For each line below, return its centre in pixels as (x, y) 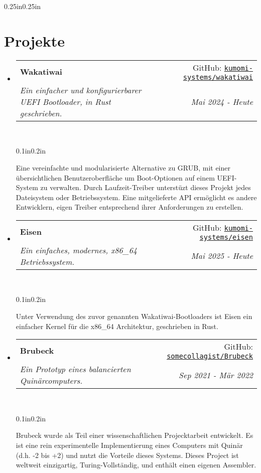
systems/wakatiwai (218, 77)
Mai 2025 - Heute (222, 256)
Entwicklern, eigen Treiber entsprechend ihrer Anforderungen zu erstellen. (129, 207)
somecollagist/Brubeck (210, 356)
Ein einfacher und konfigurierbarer (81, 90)
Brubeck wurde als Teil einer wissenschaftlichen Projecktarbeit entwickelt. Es (135, 435)
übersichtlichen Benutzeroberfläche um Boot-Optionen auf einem (115, 177)
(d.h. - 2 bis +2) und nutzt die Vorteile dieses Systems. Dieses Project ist (127, 455)
